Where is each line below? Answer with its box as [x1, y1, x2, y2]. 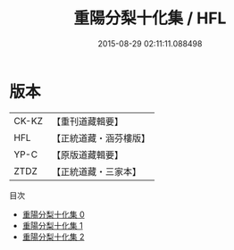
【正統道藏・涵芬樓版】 [51, 131, 150, 144]
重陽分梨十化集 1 [21, 220, 83, 230]
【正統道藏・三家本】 [51, 165, 141, 178]
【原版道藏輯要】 [51, 148, 123, 161]
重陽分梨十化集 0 [21, 209, 85, 220]
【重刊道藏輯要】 [51, 115, 123, 128]
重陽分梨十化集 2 [21, 231, 85, 242]
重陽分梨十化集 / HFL [73, 8, 227, 29]
